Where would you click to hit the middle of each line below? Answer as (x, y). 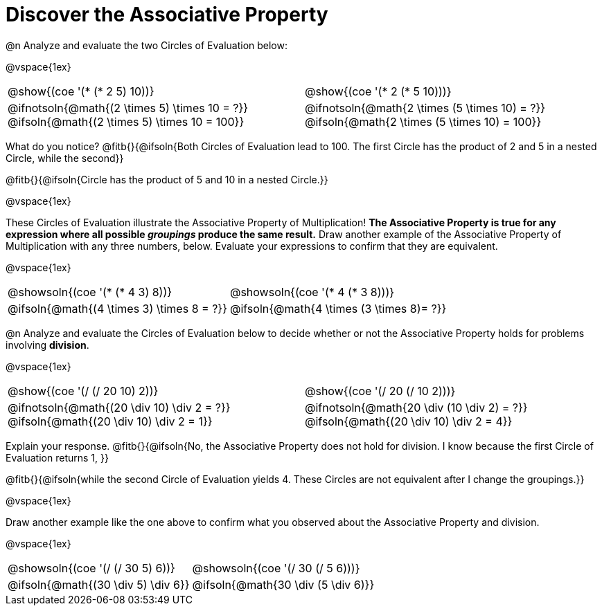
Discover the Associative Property (167, 15)
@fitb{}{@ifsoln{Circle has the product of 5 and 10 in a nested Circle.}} (167, 179)
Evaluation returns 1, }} (57, 457)
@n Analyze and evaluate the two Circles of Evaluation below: (147, 45)
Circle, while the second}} (65, 158)
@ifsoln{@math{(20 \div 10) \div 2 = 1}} (110, 421)
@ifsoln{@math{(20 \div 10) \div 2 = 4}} (409, 421)
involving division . (47, 345)
